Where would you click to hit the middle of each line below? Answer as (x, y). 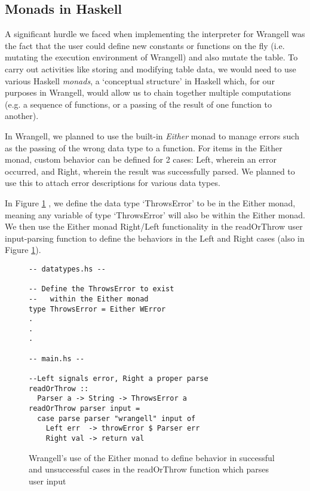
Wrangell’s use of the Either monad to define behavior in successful (152, 457)
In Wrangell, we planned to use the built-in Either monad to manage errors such (152, 135)
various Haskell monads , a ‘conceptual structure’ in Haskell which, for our (140, 80)
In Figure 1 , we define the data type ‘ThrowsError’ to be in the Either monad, (150, 202)
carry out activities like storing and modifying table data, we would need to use (151, 68)
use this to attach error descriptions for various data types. (113, 183)
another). (22, 116)
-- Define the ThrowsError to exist (102, 289)
